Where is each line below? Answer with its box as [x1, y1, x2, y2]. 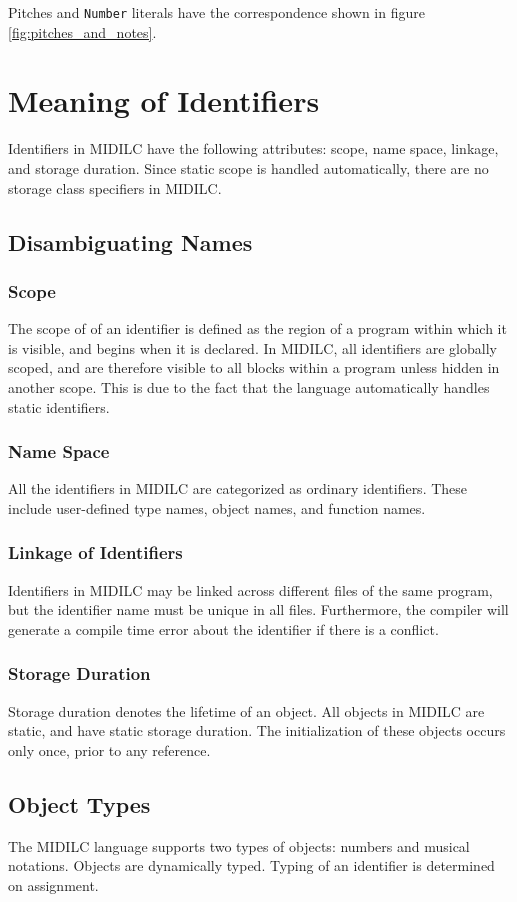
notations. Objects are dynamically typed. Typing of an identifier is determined [8, 855, 495, 876]
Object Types [8, 788, 151, 819]
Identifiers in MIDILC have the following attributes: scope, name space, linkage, [8, 138, 499, 159]
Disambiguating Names [8, 226, 253, 257]
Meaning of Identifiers [8, 80, 320, 121]
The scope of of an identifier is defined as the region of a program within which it [8, 318, 507, 339]
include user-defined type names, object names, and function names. [8, 497, 426, 518]
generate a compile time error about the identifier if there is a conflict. [8, 618, 439, 639]
